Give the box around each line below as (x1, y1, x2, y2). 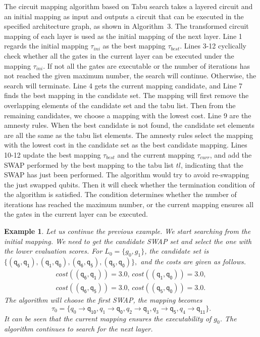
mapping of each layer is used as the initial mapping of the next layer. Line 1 (4, 30, 242, 41)
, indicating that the (180, 159, 243, 170)
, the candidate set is (144, 246, 209, 256)
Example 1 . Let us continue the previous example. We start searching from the (4, 226, 251, 236)
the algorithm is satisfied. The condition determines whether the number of (4, 189, 237, 200)
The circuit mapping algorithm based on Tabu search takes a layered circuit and (4, 1, 253, 11)
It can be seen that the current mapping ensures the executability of (4, 313, 212, 323)
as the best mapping (102, 40, 166, 51)
